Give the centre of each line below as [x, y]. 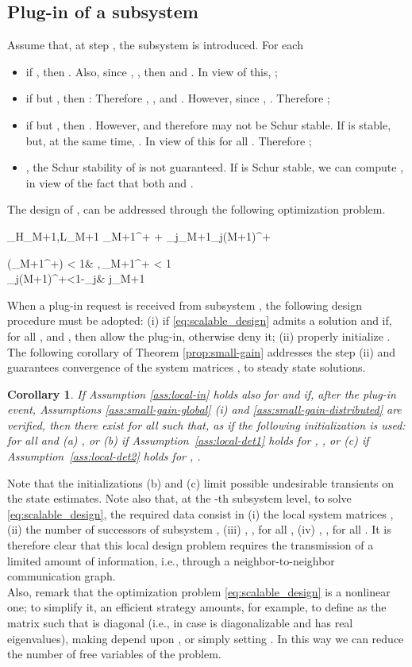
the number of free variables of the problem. [114, 654]
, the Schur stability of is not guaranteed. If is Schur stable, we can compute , [215, 167]
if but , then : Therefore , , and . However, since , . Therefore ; [178, 98]
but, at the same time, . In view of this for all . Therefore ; [169, 140]
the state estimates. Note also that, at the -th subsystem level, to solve [179, 498]
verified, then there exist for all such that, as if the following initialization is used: [206, 424]
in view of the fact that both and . [110, 182]
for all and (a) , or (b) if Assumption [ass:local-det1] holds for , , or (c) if [188, 440]
